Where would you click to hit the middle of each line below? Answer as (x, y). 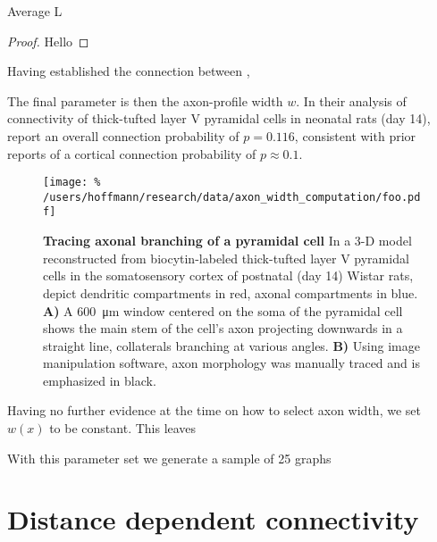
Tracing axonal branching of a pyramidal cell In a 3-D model (227, 241)
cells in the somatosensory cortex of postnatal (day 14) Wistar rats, (228, 275)
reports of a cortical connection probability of (132, 153)
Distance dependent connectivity (213, 519)
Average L (35, 11)
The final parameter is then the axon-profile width (145, 100)
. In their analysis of (351, 100)
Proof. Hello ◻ (48, 41)
